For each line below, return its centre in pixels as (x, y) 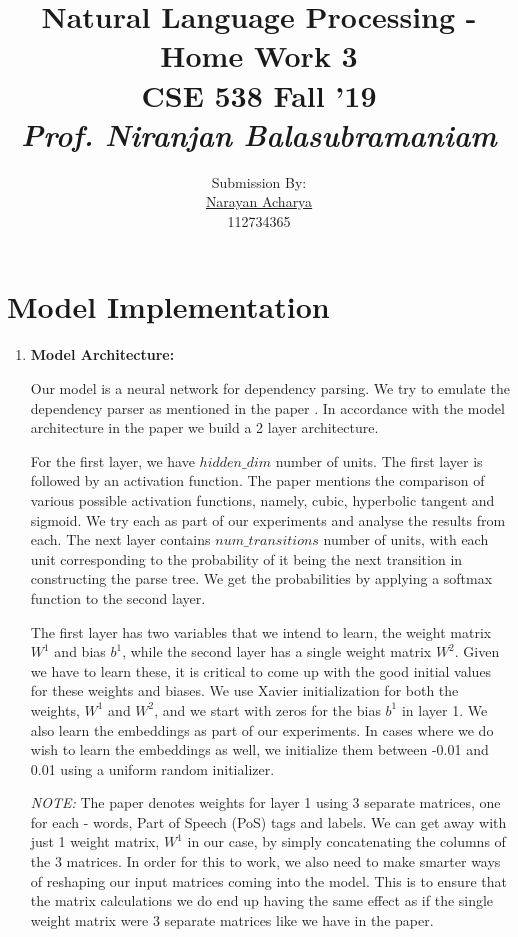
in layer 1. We (444, 709)
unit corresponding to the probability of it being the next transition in (246, 558)
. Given (477, 651)
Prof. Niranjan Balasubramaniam (259, 134)
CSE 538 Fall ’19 (259, 94)
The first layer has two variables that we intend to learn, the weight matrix (261, 631)
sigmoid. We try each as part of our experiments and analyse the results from (268, 519)
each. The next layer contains (120, 539)
